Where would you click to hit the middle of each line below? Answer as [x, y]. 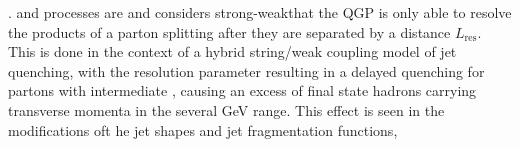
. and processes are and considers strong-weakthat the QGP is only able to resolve [260, 12]
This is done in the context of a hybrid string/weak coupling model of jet [232, 51]
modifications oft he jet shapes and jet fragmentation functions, [203, 129]
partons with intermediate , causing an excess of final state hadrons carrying [242, 90]
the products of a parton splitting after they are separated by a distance [229, 31]
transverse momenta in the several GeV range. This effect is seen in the [226, 109]
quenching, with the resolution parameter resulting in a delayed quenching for [246, 70]
